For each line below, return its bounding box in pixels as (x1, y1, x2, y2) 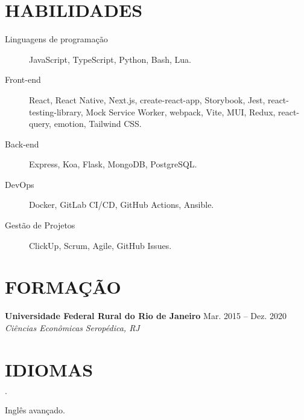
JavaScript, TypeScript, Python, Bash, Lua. (29, 53, 191, 65)
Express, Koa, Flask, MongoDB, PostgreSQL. (29, 158, 197, 170)
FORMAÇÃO (5, 274, 121, 299)
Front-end (5, 73, 41, 86)
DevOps (5, 178, 34, 190)
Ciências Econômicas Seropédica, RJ (5, 321, 140, 334)
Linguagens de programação (5, 33, 108, 45)
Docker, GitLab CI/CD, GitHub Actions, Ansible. (29, 198, 214, 211)
